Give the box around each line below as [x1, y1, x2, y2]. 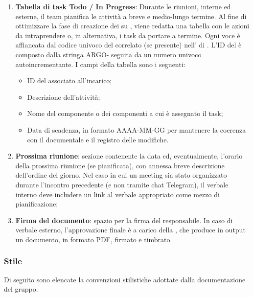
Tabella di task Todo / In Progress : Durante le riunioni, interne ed [15, 1, 231, 11]
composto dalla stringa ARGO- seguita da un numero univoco [15, 49, 202, 59]
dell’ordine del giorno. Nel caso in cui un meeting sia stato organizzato [15, 170, 227, 180]
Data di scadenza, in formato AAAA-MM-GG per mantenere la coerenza [27, 124, 246, 135]
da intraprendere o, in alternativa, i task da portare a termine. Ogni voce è [15, 30, 240, 40]
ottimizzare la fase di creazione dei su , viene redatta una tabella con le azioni [15, 21, 250, 31]
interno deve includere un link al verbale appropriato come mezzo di [15, 189, 220, 199]
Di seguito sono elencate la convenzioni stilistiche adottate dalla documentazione [4, 274, 246, 284]
